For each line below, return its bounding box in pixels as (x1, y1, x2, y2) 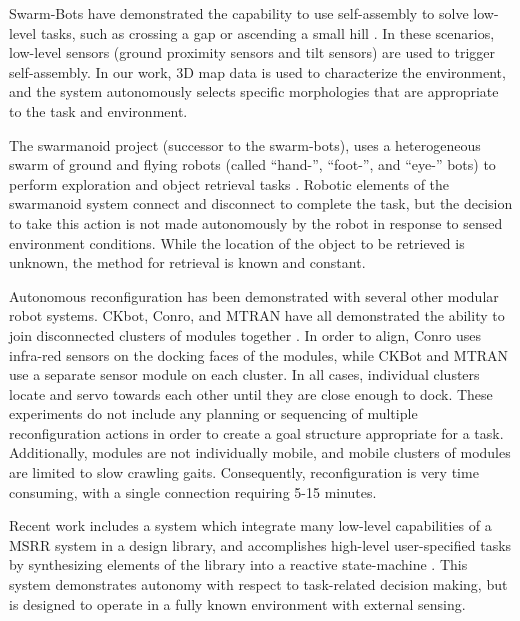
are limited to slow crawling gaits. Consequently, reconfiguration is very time (9, 462, 479, 483)
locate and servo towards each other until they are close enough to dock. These (9, 383, 493, 404)
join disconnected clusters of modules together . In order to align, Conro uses (9, 324, 481, 345)
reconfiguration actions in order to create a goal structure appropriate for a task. (9, 422, 504, 443)
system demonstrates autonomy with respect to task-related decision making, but (9, 574, 508, 595)
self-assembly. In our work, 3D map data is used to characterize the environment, (9, 61, 506, 82)
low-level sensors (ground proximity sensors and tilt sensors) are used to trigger (9, 42, 495, 63)
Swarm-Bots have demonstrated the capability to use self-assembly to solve (9, 3, 469, 23)
